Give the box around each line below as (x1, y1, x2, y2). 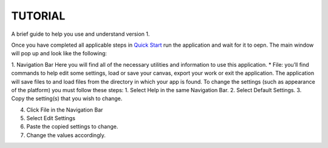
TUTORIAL (11, 9, 66, 22)
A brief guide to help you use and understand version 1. (11, 30, 150, 38)
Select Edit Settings (26, 115, 76, 122)
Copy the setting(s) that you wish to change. (11, 95, 123, 103)
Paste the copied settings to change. (26, 123, 118, 130)
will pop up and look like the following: (11, 50, 108, 57)
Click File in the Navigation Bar (26, 106, 103, 113)
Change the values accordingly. (26, 131, 106, 139)
